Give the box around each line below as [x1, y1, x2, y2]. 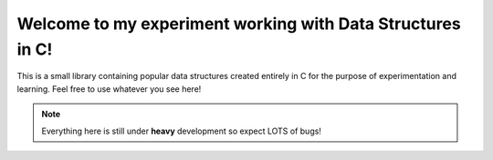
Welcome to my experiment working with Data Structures [16, 14, 461, 34]
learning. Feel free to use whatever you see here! [16, 83, 202, 95]
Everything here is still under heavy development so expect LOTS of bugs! [41, 125, 321, 136]
